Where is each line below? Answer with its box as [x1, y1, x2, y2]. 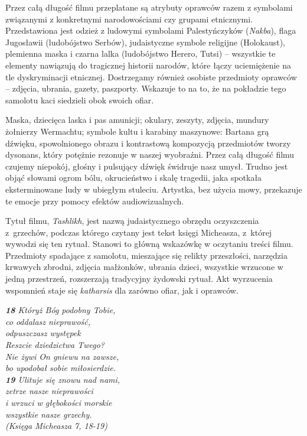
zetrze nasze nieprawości [5, 385, 93, 397]
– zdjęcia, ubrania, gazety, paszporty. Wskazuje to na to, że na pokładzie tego [5, 82, 286, 95]
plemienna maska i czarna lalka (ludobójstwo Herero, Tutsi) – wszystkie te [5, 47, 276, 60]
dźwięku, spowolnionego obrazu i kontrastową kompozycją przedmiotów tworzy [5, 136, 291, 149]
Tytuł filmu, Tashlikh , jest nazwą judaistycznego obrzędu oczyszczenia [5, 214, 259, 227]
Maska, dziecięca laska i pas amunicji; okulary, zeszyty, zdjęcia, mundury [5, 113, 269, 126]
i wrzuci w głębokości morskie [5, 396, 112, 408]
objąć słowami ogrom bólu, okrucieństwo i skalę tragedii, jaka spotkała [5, 171, 262, 184]
